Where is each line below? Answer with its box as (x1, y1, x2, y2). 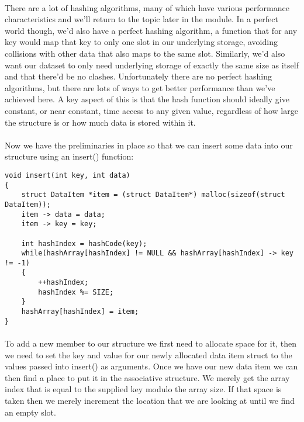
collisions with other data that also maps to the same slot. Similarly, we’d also (5, 47, 285, 59)
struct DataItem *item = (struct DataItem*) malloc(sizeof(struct (21, 191, 285, 199)
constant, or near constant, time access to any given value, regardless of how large (5, 104, 298, 116)
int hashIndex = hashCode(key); (21, 239, 147, 248)
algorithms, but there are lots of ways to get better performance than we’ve (5, 81, 275, 94)
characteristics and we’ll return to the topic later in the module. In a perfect (5, 13, 278, 25)
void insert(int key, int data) (5, 171, 130, 179)
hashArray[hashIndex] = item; (21, 307, 139, 316)
